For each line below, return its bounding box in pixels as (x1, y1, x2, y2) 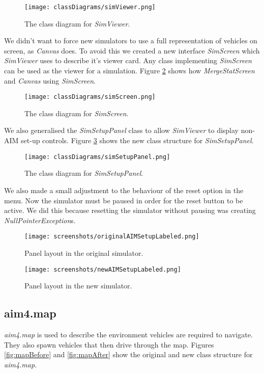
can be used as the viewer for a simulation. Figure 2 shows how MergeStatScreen (4, 65, 255, 76)
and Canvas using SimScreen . (4, 75, 96, 86)
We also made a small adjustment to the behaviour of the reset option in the (4, 184, 244, 195)
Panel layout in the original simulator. (24, 247, 143, 258)
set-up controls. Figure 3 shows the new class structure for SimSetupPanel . (21, 135, 254, 146)
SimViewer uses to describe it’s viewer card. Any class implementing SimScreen (4, 55, 252, 66)
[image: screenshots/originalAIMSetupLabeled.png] (24, 233, 199, 241)
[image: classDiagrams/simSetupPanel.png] (24, 153, 170, 161)
